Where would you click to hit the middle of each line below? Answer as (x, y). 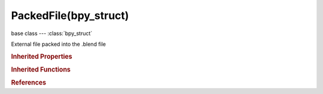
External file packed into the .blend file (59, 44)
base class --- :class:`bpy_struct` (52, 33)
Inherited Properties (42, 57)
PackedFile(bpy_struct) (70, 15)
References (29, 83)
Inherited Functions (41, 70)
